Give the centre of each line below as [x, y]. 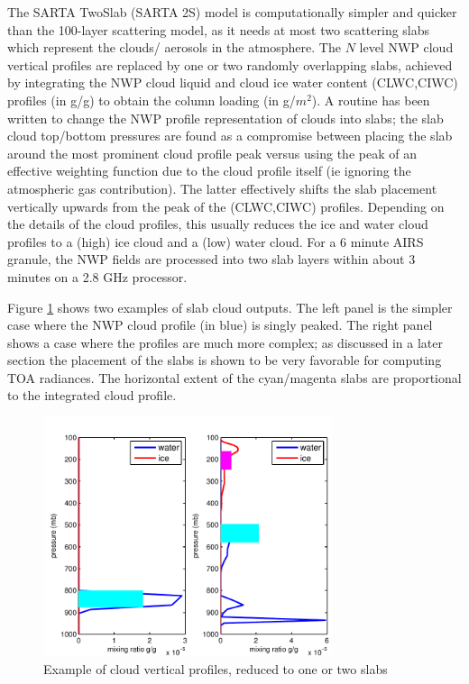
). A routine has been [371, 100]
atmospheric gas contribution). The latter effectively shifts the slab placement [222, 188]
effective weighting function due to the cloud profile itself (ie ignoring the [209, 171]
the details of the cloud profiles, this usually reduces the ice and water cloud [218, 224]
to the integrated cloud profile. [92, 395]
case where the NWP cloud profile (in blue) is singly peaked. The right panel [220, 325]
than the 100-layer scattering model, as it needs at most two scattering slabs [219, 29]
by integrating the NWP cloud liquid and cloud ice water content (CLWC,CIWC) [233, 82]
